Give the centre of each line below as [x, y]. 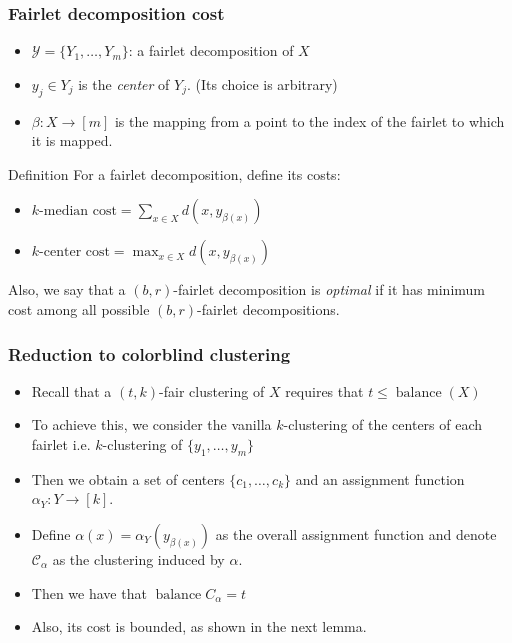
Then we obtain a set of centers [128, 478]
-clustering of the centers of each [383, 424]
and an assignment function [380, 478]
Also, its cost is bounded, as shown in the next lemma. [199, 626]
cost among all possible [79, 308]
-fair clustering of [212, 390]
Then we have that [89, 592]
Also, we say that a [67, 289]
